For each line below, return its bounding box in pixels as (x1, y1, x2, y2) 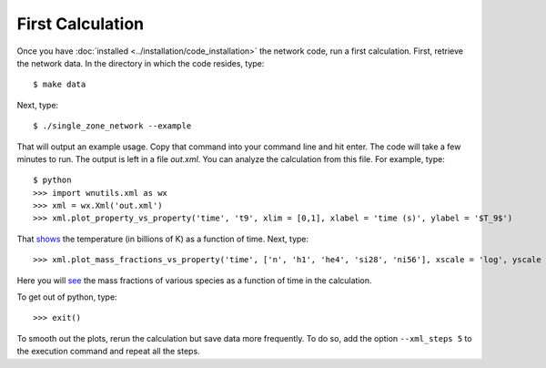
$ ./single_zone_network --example (33, 121, 192, 131)
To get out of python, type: (16, 291, 117, 302)
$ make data (33, 79, 86, 90)
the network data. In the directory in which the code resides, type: (16, 57, 265, 68)
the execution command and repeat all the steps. (16, 346, 200, 357)
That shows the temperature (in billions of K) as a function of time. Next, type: (16, 233, 309, 244)
